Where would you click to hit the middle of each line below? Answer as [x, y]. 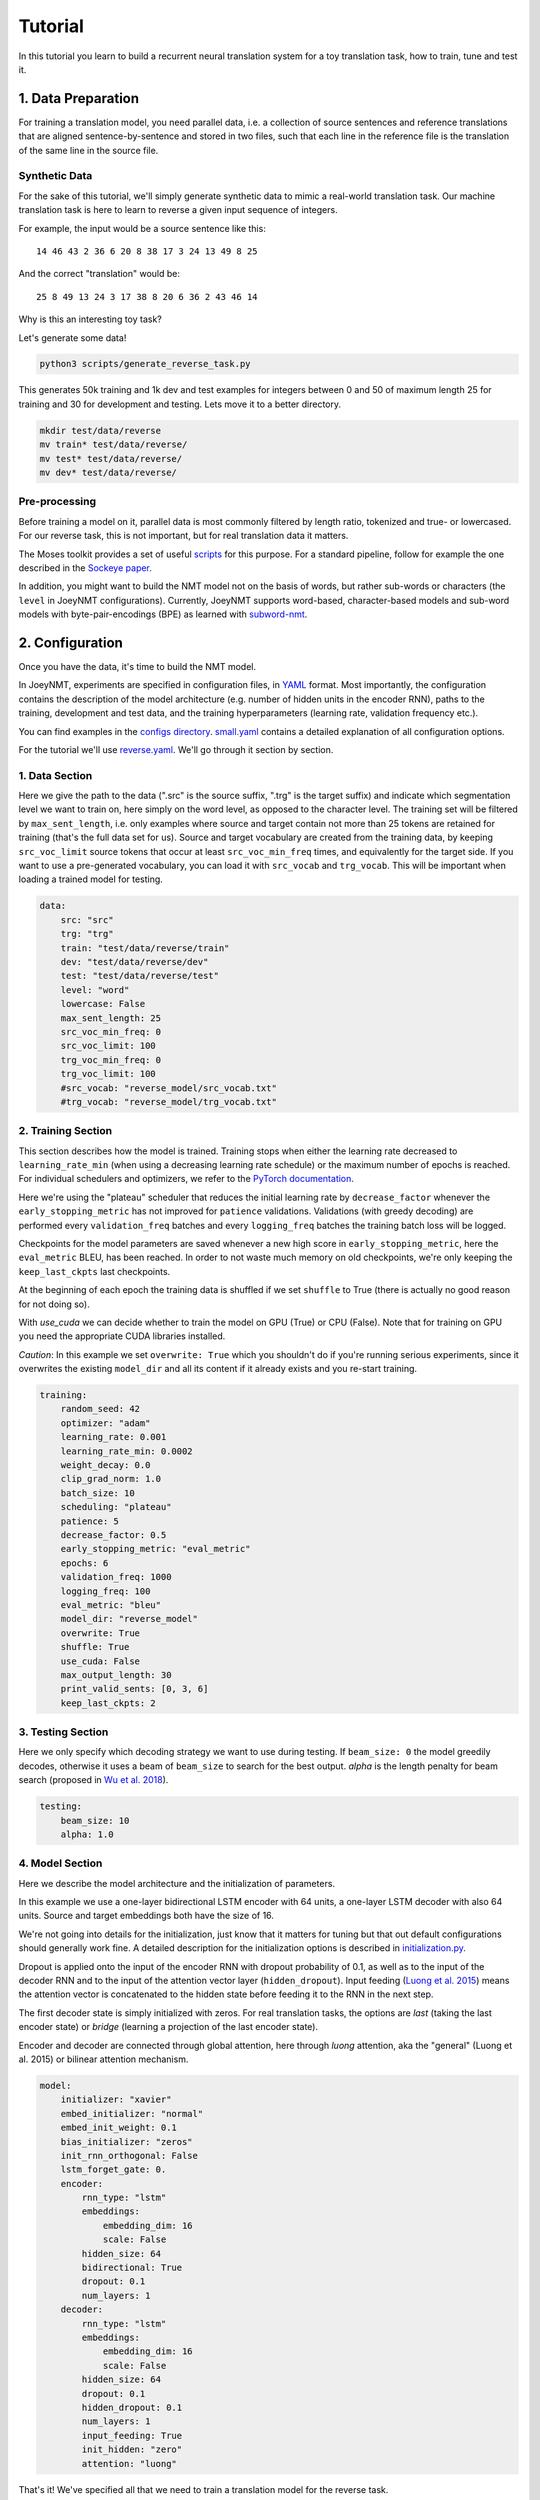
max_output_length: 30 [116, 1674]
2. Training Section [65, 1131]
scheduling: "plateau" [116, 1507]
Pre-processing [57, 502]
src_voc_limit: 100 [108, 1046]
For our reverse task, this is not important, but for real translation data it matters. [183, 536]
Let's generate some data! [72, 337]
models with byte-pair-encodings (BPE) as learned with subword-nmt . [163, 614]
